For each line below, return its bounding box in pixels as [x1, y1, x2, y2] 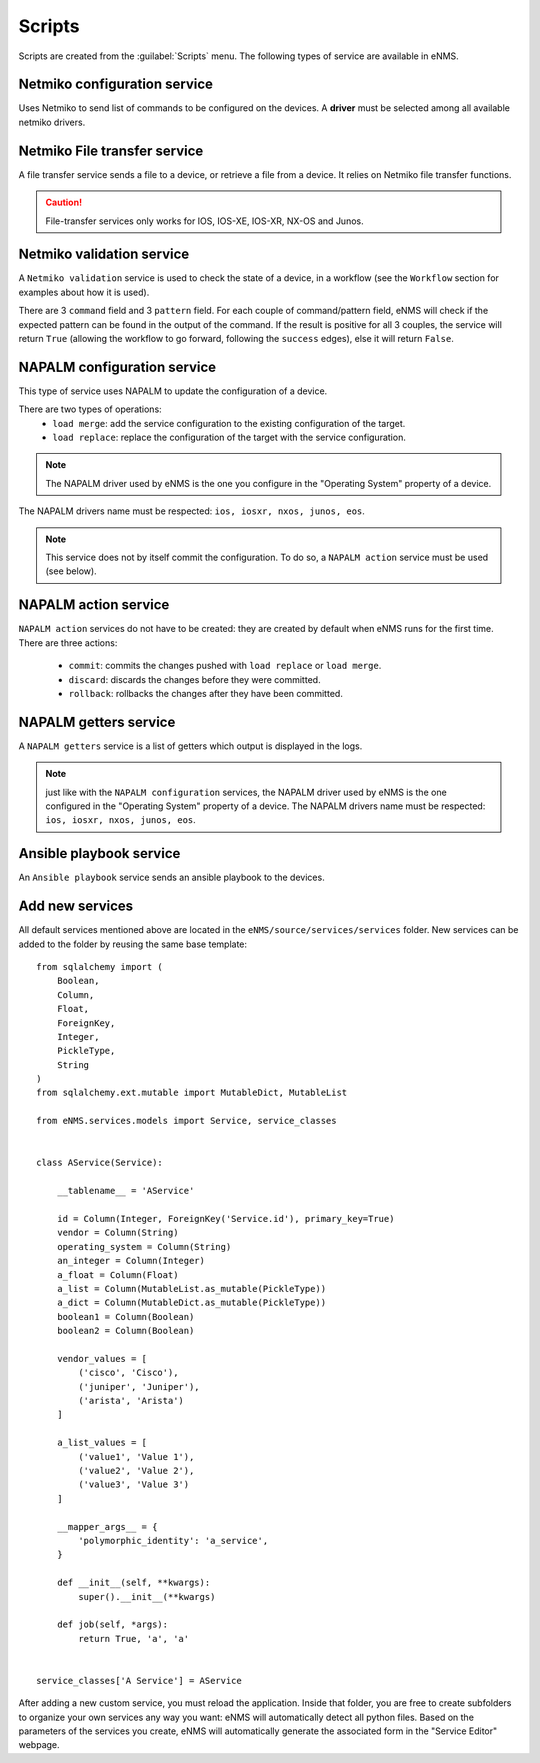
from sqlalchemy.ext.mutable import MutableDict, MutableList [36, 1087, 348, 1099]
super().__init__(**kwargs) [78, 1591, 216, 1602]
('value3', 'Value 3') [78, 1479, 190, 1490]
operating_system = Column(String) [56, 1241, 232, 1252]
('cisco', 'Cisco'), [78, 1367, 179, 1379]
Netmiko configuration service [18, 76, 214, 93]
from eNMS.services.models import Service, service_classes [36, 1115, 337, 1127]
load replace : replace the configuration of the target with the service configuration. [52, 431, 407, 444]
